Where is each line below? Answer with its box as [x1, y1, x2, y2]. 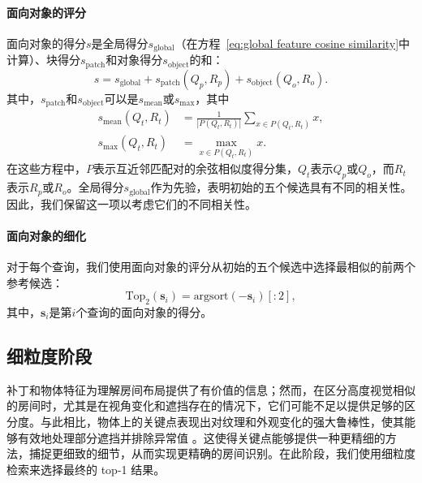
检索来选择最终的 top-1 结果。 [6, 460, 166, 477]
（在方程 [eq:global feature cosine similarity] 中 [174, 34, 411, 51]
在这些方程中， [6, 160, 86, 177]
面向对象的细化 [6, 226, 86, 244]
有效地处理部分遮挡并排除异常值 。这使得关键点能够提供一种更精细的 [17, 429, 385, 446]
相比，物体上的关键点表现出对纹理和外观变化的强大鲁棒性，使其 [62, 412, 404, 429]
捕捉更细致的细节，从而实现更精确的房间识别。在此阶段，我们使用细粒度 [28, 445, 416, 462]
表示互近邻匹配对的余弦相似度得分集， [93, 160, 298, 177]
